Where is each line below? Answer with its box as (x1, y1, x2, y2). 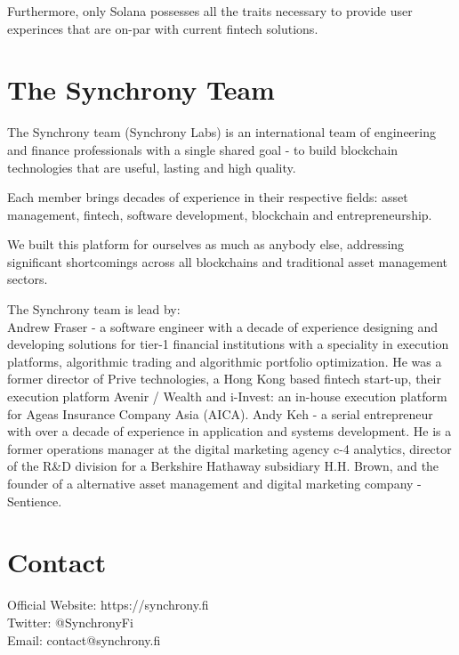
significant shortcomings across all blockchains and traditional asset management (7, 252, 447, 271)
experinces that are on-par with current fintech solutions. (7, 19, 318, 37)
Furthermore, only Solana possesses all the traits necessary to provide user (7, 2, 413, 20)
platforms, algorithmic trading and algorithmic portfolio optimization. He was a (7, 352, 442, 370)
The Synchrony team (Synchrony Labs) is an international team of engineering (7, 123, 436, 142)
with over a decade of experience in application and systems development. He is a (7, 422, 452, 441)
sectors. (7, 270, 48, 288)
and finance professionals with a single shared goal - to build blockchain (7, 140, 399, 158)
